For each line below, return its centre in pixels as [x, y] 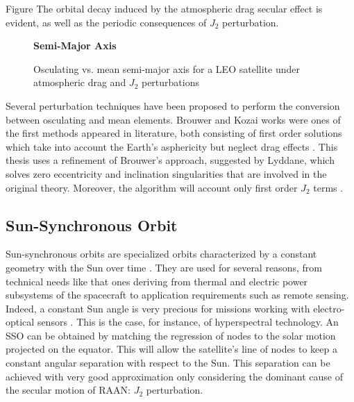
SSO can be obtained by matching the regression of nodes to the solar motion [171, 335]
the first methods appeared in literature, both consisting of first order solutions [174, 133]
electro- [329, 308]
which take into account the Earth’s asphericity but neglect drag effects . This [172, 146]
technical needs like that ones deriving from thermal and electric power [157, 281]
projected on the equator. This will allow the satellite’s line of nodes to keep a [171, 349]
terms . [328, 187]
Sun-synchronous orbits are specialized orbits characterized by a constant [161, 254]
